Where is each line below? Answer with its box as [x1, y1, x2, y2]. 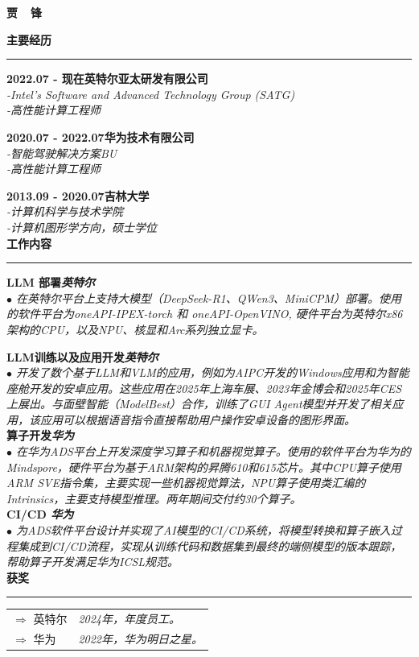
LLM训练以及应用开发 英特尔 [6, 348, 158, 365]
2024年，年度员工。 [78, 610, 181, 627]
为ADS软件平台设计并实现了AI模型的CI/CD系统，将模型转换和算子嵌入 [16, 522, 391, 539]
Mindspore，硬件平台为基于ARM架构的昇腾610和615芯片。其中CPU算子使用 [6, 458, 401, 475]
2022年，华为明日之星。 [78, 630, 203, 647]
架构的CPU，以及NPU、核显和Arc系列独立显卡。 [6, 320, 264, 337]
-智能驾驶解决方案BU [6, 144, 117, 161]
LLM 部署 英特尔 [6, 274, 96, 291]
